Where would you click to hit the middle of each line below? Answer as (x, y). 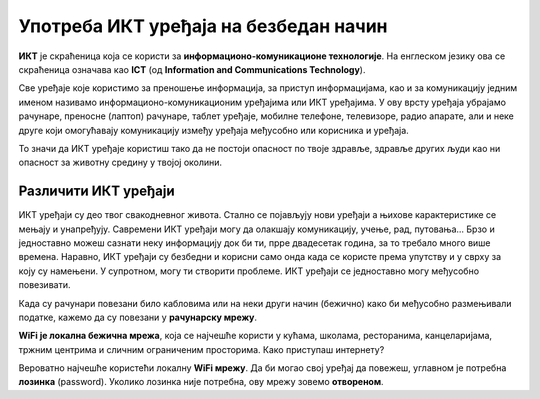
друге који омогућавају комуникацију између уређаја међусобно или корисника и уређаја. (213, 130)
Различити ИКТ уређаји (96, 191)
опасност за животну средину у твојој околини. (120, 162)
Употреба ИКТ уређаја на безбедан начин (203, 26)
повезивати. (44, 285)
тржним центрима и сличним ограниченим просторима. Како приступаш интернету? (201, 349)
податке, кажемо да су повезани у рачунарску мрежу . (138, 317)
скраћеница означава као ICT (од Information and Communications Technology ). (192, 69)
